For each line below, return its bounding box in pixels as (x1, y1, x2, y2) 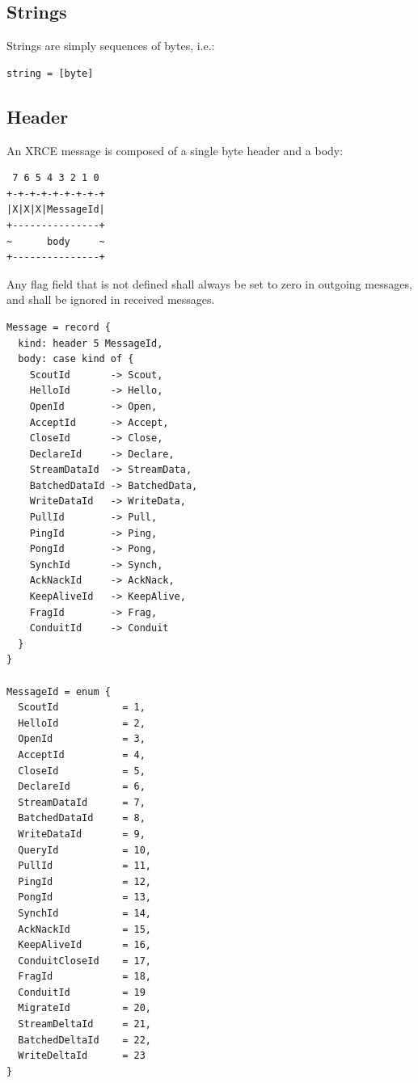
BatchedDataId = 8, (18, 812, 146, 824)
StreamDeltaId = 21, (18, 1018, 151, 1030)
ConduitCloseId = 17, (18, 954, 151, 967)
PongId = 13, (18, 891, 151, 904)
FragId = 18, (18, 971, 151, 983)
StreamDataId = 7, (18, 796, 146, 808)
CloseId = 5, (18, 765, 146, 777)
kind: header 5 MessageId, (18, 337, 163, 349)
